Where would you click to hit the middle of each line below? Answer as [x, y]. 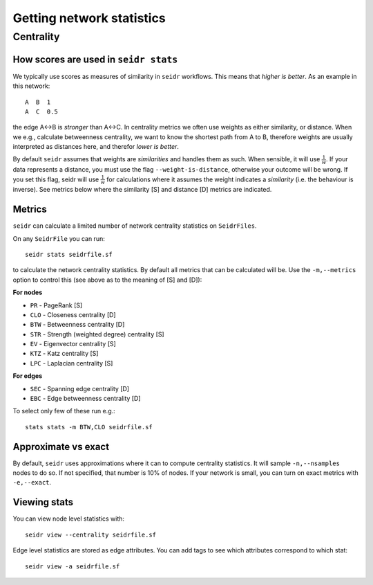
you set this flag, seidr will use [56, 179]
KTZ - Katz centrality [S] [64, 354]
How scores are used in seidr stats [95, 59]
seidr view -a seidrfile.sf [73, 566]
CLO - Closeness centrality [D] [73, 314]
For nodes [28, 292]
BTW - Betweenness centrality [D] [77, 325]
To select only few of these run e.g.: [64, 411]
